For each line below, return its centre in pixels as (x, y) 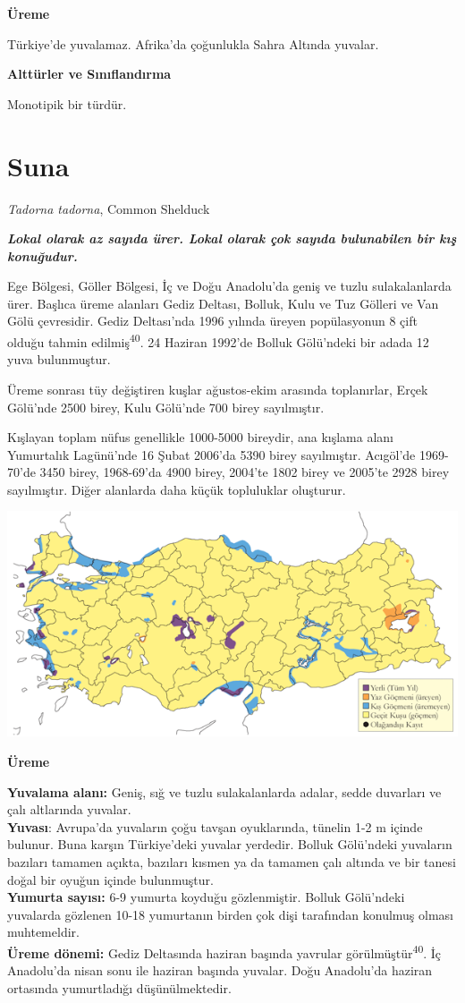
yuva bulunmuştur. (59, 359)
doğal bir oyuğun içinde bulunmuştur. (110, 879)
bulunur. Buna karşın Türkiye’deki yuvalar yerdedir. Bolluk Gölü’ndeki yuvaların (230, 844)
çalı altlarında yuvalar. (69, 809)
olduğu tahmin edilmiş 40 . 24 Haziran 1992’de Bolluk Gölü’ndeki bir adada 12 (218, 340)
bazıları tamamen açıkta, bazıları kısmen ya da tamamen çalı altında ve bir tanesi (232, 862)
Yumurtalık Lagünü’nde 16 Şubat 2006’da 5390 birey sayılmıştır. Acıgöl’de (211, 454)
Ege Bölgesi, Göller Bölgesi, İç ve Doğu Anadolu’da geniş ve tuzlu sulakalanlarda (229, 286)
